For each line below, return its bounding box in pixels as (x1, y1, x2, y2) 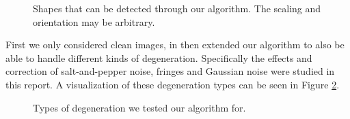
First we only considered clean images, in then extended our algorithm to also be (5, 37, 345, 52)
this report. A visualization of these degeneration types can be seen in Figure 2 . (5, 77, 340, 91)
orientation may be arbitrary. (33, 14, 155, 29)
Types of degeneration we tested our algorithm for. (33, 100, 246, 114)
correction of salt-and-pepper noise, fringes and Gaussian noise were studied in (5, 64, 335, 78)
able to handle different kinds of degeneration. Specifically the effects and (5, 50, 312, 65)
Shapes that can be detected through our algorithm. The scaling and (33, 1, 321, 15)
